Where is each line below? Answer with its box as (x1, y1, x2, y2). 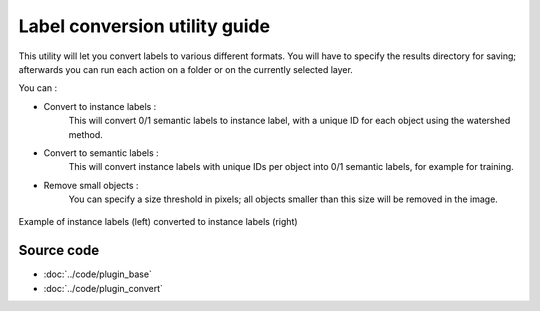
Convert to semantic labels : (43, 146, 159, 159)
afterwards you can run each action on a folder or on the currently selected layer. (18, 63, 354, 75)
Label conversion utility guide (18, 15, 270, 37)
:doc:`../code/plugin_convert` (43, 282, 164, 294)
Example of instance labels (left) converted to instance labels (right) (18, 216, 299, 228)
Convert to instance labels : (43, 100, 157, 112)
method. (68, 128, 104, 140)
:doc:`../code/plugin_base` (43, 268, 152, 280)
